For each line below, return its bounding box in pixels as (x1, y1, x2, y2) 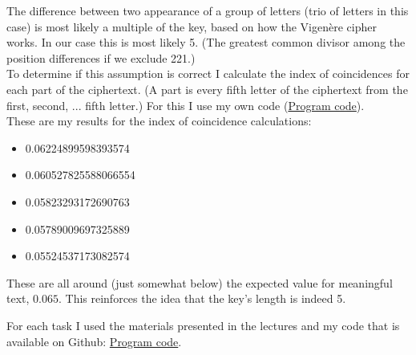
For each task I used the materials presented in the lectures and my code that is (6, 316, 400, 333)
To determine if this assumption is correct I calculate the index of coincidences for (6, 65, 410, 82)
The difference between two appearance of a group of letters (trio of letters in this (6, 2, 409, 18)
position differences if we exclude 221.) (6, 49, 196, 66)
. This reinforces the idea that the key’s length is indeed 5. (58, 290, 346, 307)
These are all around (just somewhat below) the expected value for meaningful (6, 274, 393, 291)
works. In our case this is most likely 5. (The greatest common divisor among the (6, 34, 406, 51)
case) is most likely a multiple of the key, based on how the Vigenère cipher (6, 18, 377, 35)
